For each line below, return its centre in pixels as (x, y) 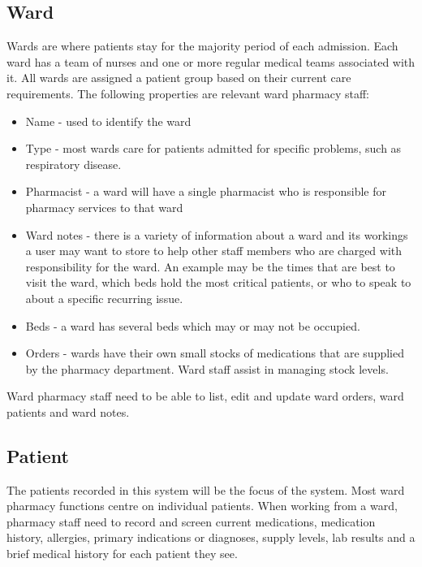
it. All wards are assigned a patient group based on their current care (179, 78)
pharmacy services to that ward (104, 207)
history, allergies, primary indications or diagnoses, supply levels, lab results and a (211, 537)
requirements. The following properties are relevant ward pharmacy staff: (188, 93)
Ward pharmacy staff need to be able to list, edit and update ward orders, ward (205, 396)
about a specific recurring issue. (104, 298)
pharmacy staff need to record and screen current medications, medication (191, 521)
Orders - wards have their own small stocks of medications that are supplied (215, 353)
